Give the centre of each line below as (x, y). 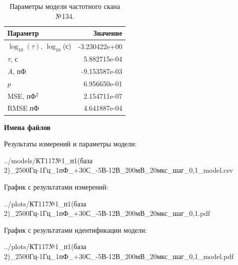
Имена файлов (27, 127)
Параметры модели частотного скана (65, 6)
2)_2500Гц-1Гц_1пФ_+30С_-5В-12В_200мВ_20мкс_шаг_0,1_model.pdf (119, 256)
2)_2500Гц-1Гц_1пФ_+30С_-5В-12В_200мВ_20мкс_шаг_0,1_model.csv (119, 170)
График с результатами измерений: (56, 186)
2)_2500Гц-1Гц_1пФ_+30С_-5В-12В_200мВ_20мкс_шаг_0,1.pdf (107, 213)
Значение (108, 33)
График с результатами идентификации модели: (76, 230)
